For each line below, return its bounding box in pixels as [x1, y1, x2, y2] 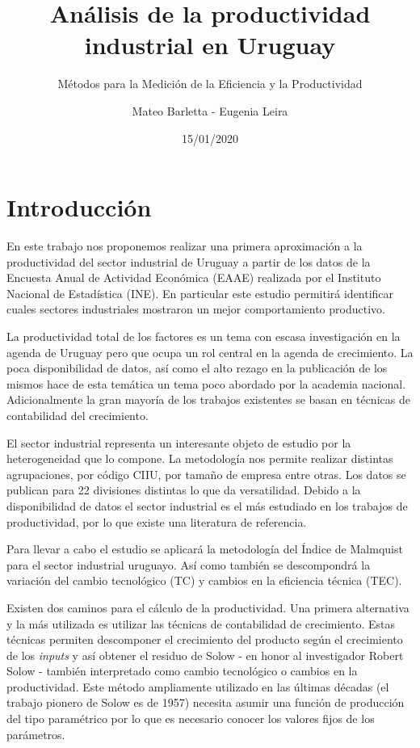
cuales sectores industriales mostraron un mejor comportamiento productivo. [6, 300, 385, 317]
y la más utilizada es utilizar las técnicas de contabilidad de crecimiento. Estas [6, 615, 395, 632]
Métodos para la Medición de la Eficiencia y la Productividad [57, 75, 363, 92]
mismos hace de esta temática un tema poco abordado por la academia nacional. [6, 375, 406, 392]
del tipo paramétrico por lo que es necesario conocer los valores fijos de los [6, 710, 375, 727]
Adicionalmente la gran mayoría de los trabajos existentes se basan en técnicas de [6, 391, 410, 408]
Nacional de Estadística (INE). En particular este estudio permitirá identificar [6, 284, 394, 301]
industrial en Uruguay [84, 28, 336, 61]
